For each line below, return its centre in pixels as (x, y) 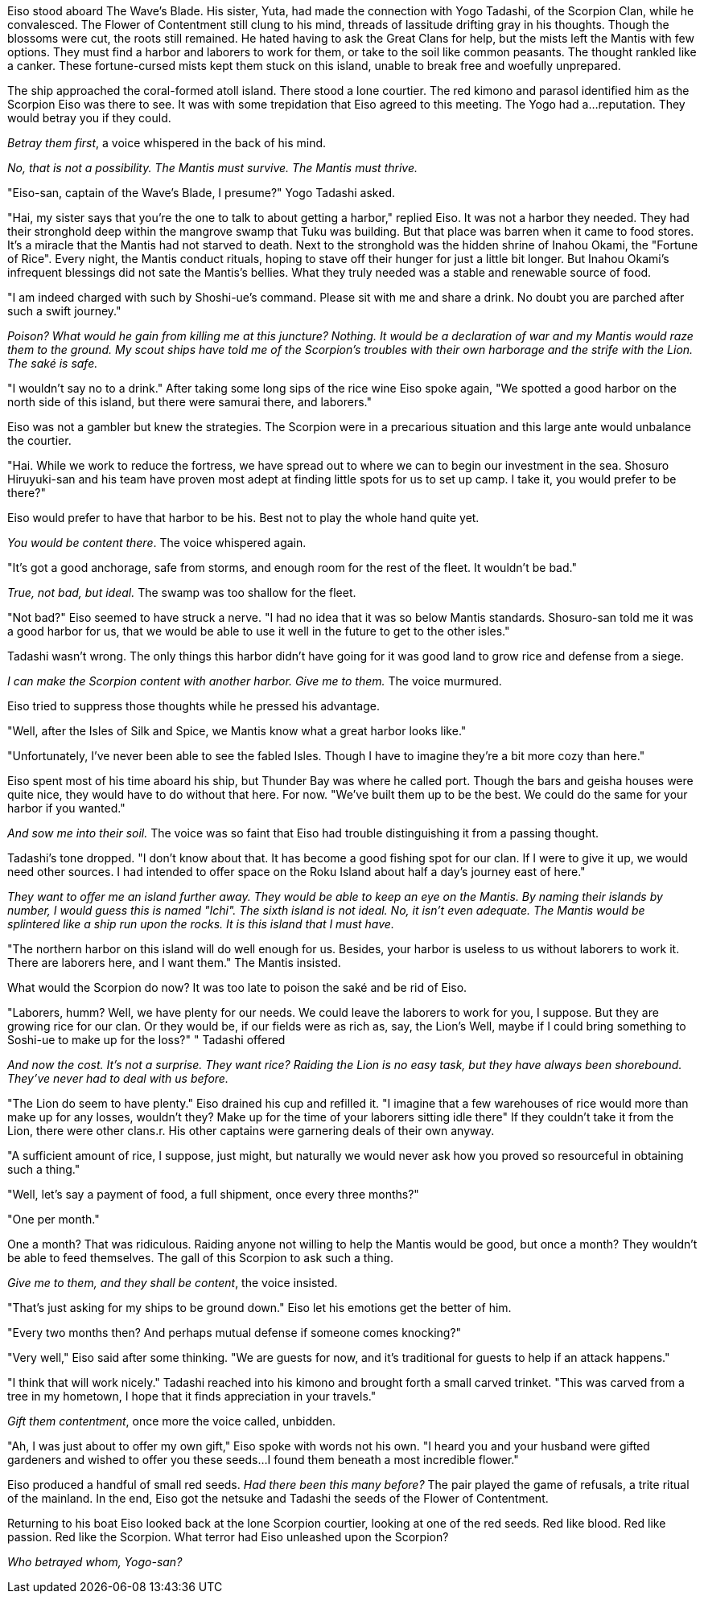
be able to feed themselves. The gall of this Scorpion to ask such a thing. (200, 1258)
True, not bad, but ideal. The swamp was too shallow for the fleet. (182, 592)
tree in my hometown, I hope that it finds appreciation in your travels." (192, 1396)
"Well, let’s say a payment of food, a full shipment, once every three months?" (213, 1194)
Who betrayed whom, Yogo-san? (95, 1562)
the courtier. (39, 440)
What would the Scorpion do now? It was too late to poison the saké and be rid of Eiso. (237, 987)
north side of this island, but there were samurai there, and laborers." (189, 402)
